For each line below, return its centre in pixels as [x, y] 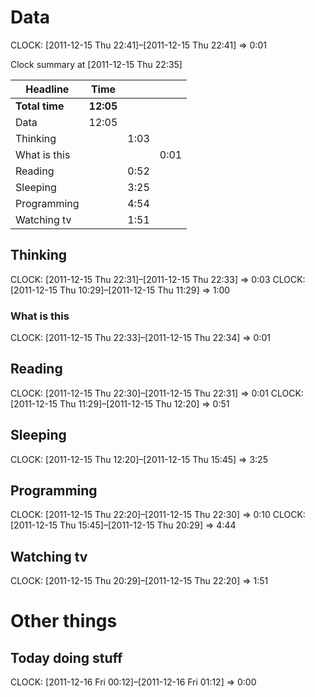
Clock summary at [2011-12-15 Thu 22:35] [96, 64]
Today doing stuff [66, 657]
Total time [40, 106]
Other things [64, 621]
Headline [47, 89]
